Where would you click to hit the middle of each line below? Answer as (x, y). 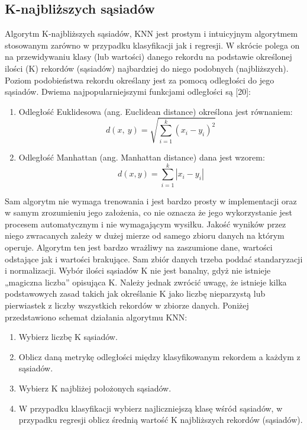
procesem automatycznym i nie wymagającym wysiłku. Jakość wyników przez (146, 224)
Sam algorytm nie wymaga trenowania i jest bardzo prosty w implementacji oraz (151, 200)
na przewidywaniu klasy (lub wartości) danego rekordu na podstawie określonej (148, 57)
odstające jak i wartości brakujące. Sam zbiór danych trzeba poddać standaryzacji (154, 259)
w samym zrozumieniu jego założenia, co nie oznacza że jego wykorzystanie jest (148, 212)
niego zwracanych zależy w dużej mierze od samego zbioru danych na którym (145, 235)
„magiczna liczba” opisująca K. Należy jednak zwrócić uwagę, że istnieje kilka (146, 282)
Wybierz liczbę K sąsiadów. (68, 337)
